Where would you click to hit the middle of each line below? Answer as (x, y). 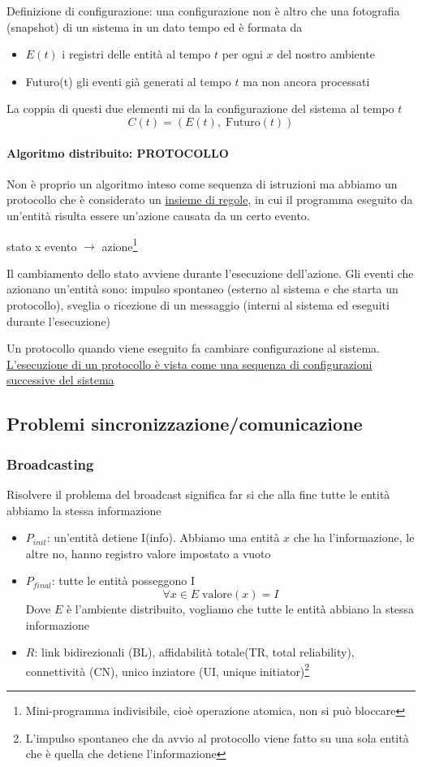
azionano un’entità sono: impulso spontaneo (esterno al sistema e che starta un (202, 289)
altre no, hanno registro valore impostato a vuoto (148, 553)
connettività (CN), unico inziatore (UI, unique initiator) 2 (168, 669)
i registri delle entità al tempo (136, 54)
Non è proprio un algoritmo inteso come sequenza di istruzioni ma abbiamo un (202, 183)
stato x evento (42, 246)
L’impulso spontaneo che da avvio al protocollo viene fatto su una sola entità (217, 737)
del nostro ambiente (326, 54)
